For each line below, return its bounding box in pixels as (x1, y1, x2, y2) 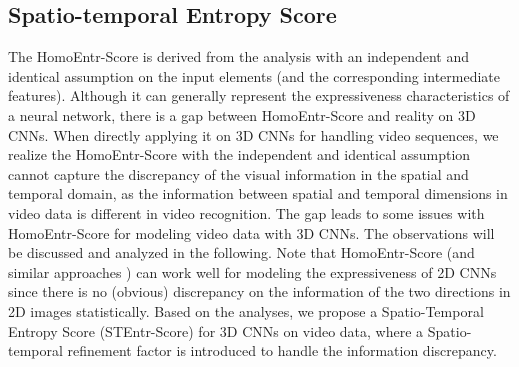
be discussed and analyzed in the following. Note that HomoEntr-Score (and (8, 242, 475, 263)
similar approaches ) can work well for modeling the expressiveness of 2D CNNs (8, 261, 497, 282)
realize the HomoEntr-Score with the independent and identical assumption (8, 144, 471, 165)
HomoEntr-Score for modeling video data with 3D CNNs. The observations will (8, 222, 495, 243)
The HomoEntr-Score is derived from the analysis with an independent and (8, 46, 470, 67)
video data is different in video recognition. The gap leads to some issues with (8, 202, 485, 223)
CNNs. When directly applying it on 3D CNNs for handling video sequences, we (8, 124, 499, 145)
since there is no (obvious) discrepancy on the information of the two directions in (8, 281, 511, 302)
